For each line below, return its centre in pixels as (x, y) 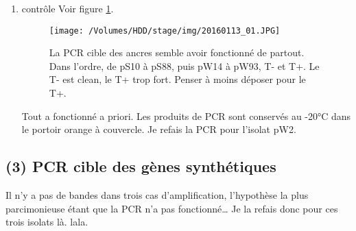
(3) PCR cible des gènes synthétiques (141, 166)
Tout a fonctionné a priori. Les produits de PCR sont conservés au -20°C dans (186, 115)
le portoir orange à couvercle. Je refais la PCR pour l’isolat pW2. (159, 129)
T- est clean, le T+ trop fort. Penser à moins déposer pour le (177, 79)
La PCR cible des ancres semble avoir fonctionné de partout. (177, 52)
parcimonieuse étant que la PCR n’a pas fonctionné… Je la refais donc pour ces (172, 208)
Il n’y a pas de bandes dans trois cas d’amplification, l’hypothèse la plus (157, 195)
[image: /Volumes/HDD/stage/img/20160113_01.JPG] (165, 31)
